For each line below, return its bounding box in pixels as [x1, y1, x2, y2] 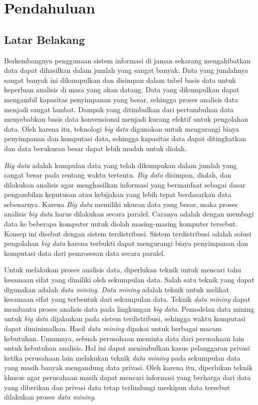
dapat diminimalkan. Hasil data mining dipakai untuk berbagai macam [4, 323, 222, 334]
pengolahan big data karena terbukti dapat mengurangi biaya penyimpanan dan [4, 238, 249, 248]
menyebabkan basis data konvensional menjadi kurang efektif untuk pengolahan [4, 114, 249, 124]
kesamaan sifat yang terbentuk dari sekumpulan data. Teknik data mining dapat [4, 294, 251, 304]
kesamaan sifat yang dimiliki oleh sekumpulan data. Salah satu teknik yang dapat [4, 274, 255, 285]
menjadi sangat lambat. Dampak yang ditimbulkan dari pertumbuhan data [4, 104, 234, 114]
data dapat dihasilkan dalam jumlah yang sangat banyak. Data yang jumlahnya [4, 65, 249, 75]
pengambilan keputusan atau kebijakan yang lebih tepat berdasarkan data [4, 189, 232, 200]
